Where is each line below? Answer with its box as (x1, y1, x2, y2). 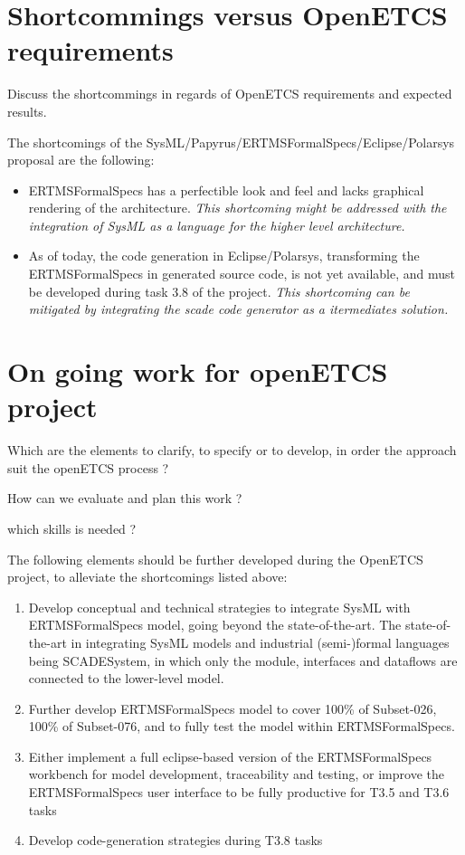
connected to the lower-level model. (28, 669, 224, 688)
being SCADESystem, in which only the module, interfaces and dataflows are (28, 651, 458, 670)
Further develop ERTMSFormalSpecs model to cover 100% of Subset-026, (28, 698, 437, 717)
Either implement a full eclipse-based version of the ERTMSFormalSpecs (28, 746, 432, 765)
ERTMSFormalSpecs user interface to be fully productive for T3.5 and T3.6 (28, 783, 450, 802)
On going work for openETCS (7, 353, 388, 390)
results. (7, 101, 47, 120)
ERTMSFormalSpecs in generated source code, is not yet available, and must (28, 264, 455, 283)
